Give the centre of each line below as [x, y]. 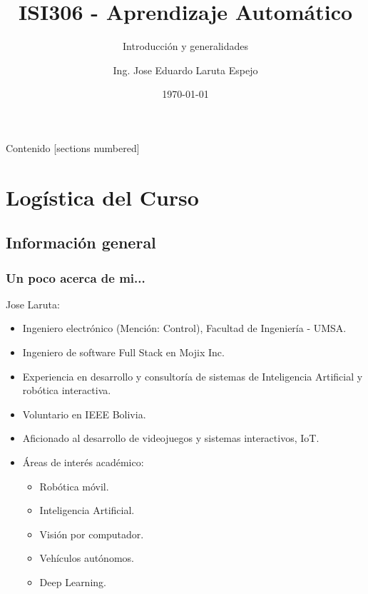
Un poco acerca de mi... [76, 277]
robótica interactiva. [67, 390]
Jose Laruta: [33, 304]
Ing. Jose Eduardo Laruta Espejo [185, 70]
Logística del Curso [102, 197]
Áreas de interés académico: [83, 462]
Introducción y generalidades [185, 46]
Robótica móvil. [74, 486]
